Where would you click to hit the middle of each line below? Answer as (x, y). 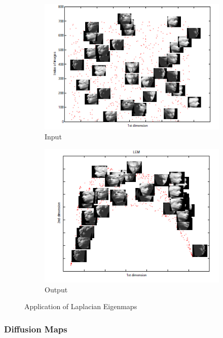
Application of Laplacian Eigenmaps (81, 306)
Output (56, 289)
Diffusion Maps (36, 329)
